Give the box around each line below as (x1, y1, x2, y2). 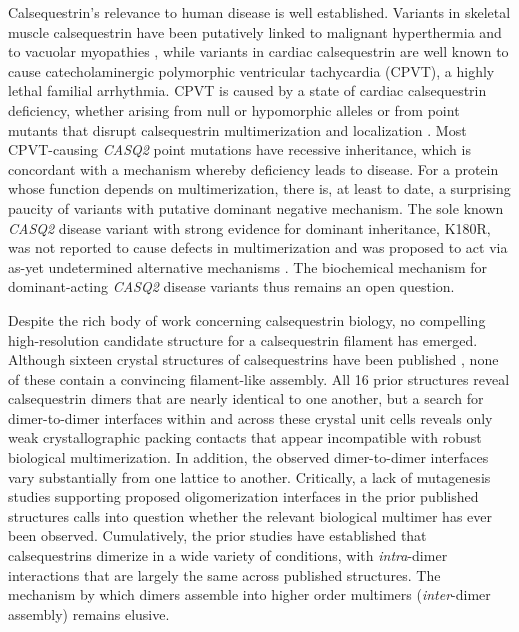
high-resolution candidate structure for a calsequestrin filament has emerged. (8, 329, 478, 350)
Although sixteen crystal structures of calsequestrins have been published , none (8, 349, 499, 370)
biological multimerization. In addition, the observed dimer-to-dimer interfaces (8, 447, 489, 468)
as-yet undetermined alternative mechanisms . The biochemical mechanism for (8, 256, 488, 277)
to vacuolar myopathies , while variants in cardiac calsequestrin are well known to (8, 41, 509, 62)
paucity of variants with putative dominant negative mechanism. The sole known (8, 197, 504, 218)
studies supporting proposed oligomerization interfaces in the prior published (8, 486, 479, 507)
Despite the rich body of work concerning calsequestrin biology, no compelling (8, 309, 486, 330)
